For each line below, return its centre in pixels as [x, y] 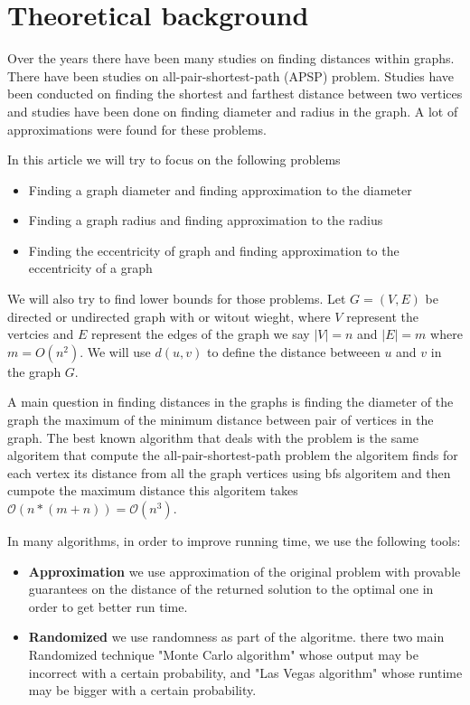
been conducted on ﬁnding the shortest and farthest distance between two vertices [235, 94]
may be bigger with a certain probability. [142, 690]
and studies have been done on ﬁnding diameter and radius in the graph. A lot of [233, 111]
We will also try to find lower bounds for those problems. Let [177, 299]
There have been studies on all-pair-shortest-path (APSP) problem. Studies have [231, 75]
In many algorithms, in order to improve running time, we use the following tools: [234, 540]
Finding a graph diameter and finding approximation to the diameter [220, 189]
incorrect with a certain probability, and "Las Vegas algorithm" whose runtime [245, 672]
